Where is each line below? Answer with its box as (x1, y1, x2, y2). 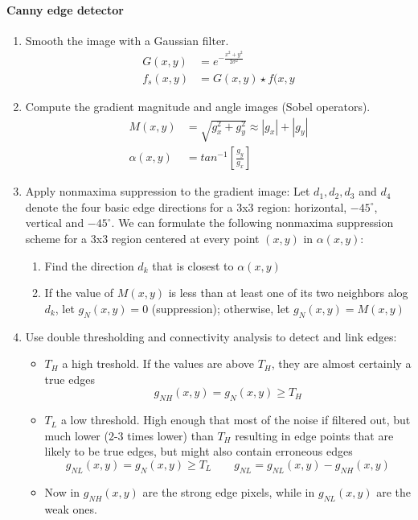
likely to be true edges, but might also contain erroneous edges (44, 443, 353, 460)
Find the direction (44, 257, 134, 274)
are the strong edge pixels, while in (142, 483, 315, 500)
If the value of (44, 284, 114, 301)
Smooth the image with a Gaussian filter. (25, 31, 229, 48)
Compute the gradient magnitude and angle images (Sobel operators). (25, 97, 371, 114)
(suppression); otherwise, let (151, 299, 290, 316)
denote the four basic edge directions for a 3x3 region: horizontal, (25, 198, 347, 215)
